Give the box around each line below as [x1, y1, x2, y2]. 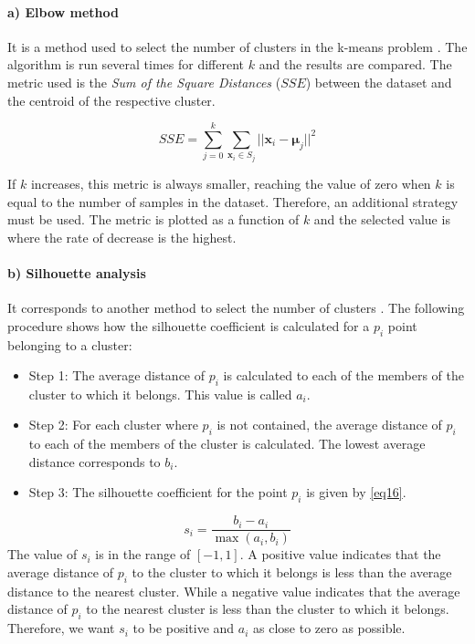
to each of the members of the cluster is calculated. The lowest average [28, 434, 426, 453]
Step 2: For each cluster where [28, 415, 198, 434]
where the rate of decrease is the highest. [7, 227, 237, 246]
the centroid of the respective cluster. [7, 90, 216, 109]
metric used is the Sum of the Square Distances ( [7, 72, 281, 91]
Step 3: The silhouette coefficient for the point [28, 483, 288, 502]
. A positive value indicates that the [239, 545, 441, 564]
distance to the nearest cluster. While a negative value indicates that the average [7, 581, 460, 600]
